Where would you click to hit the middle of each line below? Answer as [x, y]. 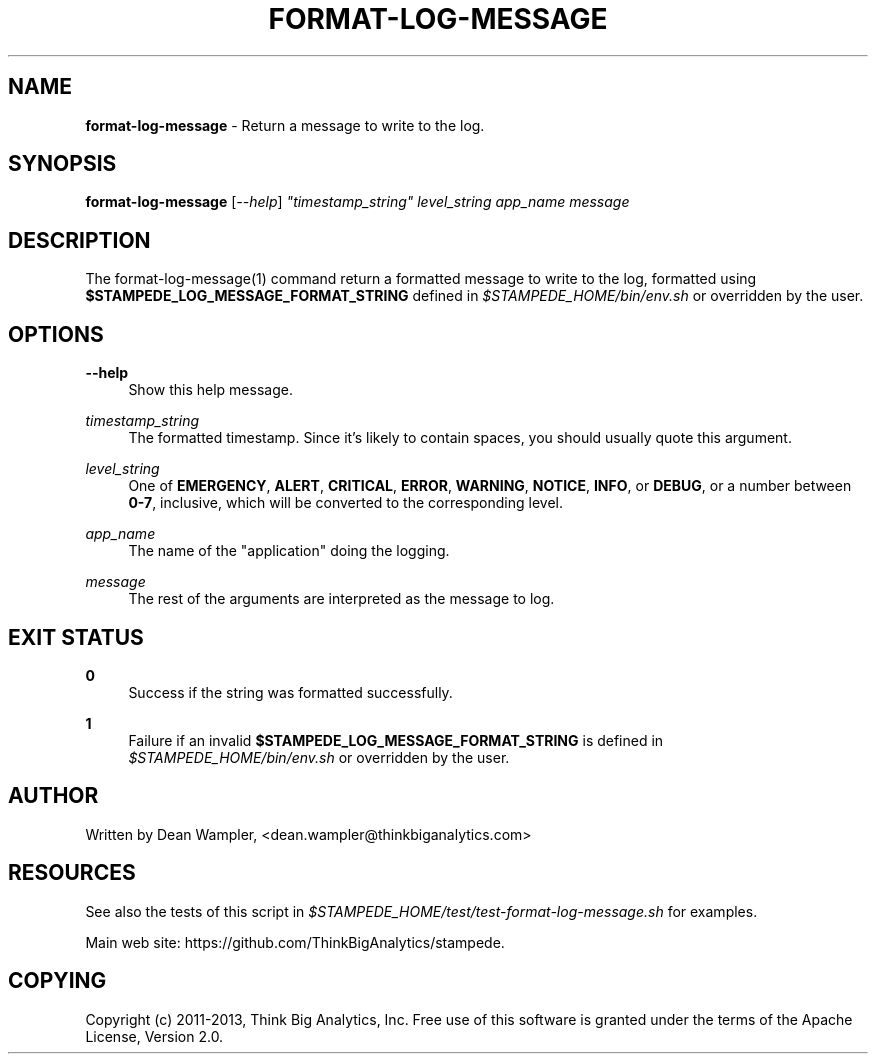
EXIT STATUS [76, 637]
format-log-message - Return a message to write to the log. [285, 125]
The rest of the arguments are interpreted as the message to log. [341, 599]
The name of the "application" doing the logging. [289, 551]
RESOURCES [72, 873]
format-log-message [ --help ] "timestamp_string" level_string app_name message [357, 202]
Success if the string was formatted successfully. [290, 692]
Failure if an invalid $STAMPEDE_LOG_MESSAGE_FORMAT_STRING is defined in [396, 740]
